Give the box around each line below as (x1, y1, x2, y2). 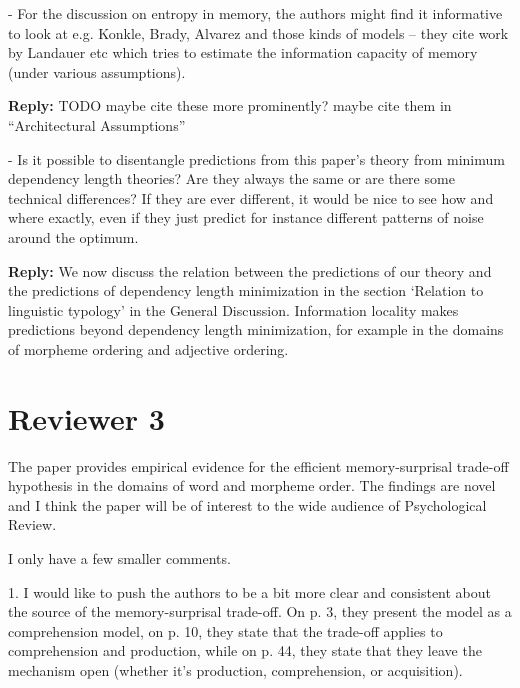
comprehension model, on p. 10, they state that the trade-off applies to (8, 620, 443, 641)
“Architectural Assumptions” (8, 114, 186, 135)
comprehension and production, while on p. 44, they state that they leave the (8, 640, 482, 661)
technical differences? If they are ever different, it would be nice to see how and (8, 187, 494, 208)
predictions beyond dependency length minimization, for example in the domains (8, 319, 504, 340)
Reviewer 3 (8, 397, 165, 438)
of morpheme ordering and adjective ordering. (8, 338, 289, 359)
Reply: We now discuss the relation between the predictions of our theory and (8, 260, 492, 281)
